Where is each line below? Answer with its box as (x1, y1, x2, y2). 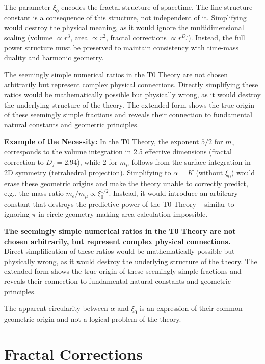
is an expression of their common (139, 303, 243, 314)
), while (77, 156, 101, 167)
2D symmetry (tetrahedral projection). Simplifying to (4, 167, 171, 177)
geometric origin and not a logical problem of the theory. (4, 313, 181, 324)
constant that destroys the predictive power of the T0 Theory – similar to (4, 198, 234, 209)
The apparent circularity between (4, 303, 108, 314)
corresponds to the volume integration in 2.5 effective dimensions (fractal (4, 146, 232, 157)
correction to (4, 156, 44, 167)
